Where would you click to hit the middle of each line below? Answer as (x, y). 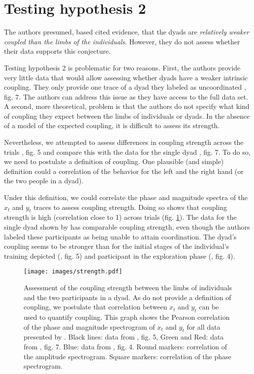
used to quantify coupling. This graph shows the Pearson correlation (127, 317)
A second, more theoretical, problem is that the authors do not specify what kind (127, 106)
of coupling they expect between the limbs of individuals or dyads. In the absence (127, 116)
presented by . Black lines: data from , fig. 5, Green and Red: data (124, 337)
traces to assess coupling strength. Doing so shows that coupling (130, 207)
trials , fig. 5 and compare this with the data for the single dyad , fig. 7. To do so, (127, 152)
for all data (204, 326)
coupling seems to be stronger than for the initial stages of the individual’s (117, 246)
